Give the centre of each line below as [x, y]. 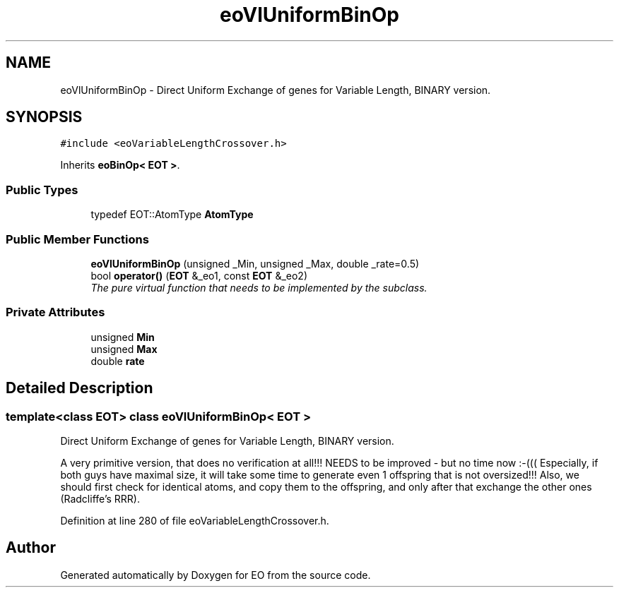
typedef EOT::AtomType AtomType [172, 215]
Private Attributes [55, 312]
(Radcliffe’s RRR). [100, 498]
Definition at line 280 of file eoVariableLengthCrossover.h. [195, 520]
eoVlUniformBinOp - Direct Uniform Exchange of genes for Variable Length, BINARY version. [276, 90]
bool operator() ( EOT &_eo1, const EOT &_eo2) [199, 275]
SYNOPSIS [44, 117]
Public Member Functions [77, 239]
